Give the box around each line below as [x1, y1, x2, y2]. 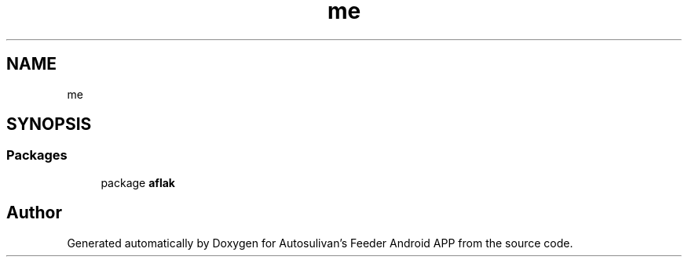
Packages [6, 147, 68, 164]
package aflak [101, 175, 175, 189]
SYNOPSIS [6, 114, 92, 135]
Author [6, 203, 62, 223]
